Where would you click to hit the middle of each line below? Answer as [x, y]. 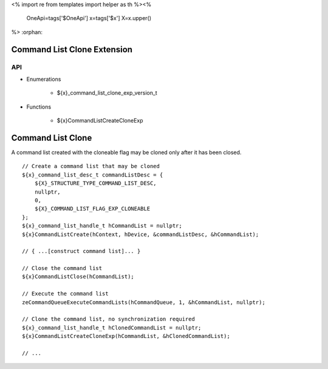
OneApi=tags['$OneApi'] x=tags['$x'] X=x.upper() [89, 18]
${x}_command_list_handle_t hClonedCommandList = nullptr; [112, 327]
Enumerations [44, 79]
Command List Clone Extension [72, 49]
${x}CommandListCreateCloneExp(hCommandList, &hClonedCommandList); [126, 336]
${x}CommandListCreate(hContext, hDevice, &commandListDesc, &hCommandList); [141, 234]
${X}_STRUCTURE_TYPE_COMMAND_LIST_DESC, [96, 183]
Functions [39, 107]
